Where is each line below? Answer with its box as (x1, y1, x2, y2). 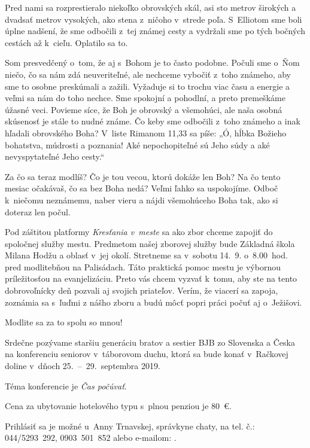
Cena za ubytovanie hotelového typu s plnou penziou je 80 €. (5, 400, 232, 412)
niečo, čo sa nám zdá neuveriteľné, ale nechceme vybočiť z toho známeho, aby (5, 68, 291, 80)
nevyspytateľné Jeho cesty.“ (5, 150, 105, 163)
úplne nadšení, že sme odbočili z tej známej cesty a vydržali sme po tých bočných (5, 25, 305, 37)
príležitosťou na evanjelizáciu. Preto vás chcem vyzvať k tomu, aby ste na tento (5, 272, 297, 285)
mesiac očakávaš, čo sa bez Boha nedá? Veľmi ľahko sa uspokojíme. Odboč (5, 182, 278, 194)
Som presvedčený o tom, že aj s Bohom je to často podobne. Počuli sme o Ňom (5, 56, 300, 69)
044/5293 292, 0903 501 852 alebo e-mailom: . (5, 431, 177, 444)
